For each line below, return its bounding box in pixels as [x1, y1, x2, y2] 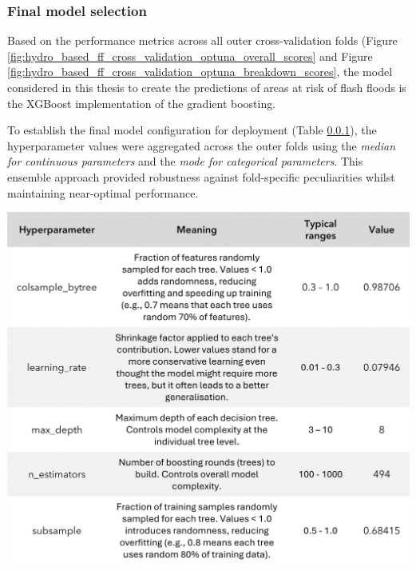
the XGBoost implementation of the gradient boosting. [7, 94, 276, 111]
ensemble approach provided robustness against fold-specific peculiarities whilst [7, 168, 395, 185]
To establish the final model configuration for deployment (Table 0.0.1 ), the [7, 122, 377, 138]
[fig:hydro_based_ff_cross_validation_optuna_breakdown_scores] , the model [7, 63, 393, 80]
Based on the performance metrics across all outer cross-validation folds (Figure [7, 32, 398, 49]
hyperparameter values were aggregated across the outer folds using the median [7, 137, 396, 154]
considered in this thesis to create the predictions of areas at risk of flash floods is [7, 79, 406, 95]
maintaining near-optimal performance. [7, 184, 199, 201]
